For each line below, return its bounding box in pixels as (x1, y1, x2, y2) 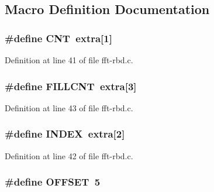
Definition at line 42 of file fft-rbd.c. (5, 149, 133, 162)
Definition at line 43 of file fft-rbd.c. (5, 101, 133, 114)
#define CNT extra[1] (5, 30, 112, 45)
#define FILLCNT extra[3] (5, 78, 137, 93)
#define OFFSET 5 (5, 174, 101, 189)
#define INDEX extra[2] (5, 126, 125, 141)
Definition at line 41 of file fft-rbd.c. (5, 54, 133, 66)
